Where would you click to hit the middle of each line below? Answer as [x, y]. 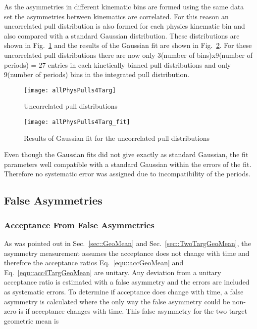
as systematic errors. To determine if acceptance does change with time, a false [124, 291]
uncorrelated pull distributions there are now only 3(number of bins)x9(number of [128, 55]
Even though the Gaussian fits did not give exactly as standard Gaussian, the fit [126, 154]
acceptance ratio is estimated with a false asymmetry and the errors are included [127, 282]
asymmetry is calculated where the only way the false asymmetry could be [117, 301]
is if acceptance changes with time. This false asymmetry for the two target [133, 311]
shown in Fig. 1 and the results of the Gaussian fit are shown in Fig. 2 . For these [128, 45]
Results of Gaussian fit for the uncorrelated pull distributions [117, 138]
